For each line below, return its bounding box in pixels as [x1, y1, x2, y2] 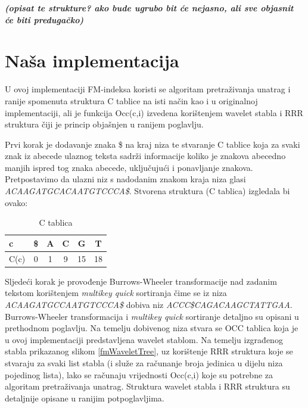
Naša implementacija [5, 48, 179, 73]
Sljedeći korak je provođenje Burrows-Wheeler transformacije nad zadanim [5, 275, 277, 287]
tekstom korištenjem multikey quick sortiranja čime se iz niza [5, 286, 227, 299]
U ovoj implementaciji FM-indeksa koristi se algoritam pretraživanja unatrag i [5, 83, 291, 95]
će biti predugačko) [5, 13, 84, 26]
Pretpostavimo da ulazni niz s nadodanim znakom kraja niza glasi [5, 173, 246, 185]
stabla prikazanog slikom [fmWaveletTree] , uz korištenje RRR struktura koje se [5, 345, 293, 357]
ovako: [5, 196, 28, 208]
